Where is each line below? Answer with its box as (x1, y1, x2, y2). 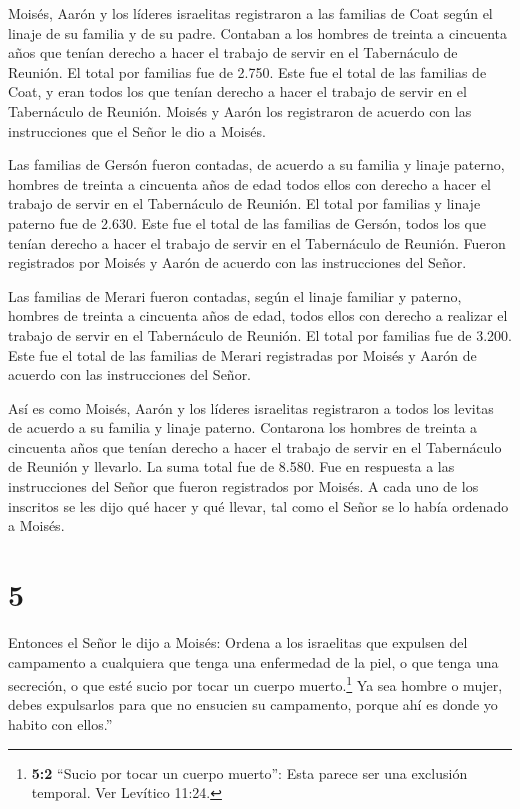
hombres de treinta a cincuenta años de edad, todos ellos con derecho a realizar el (8, 305, 508, 326)
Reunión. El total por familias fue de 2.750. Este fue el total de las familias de (8, 61, 487, 82)
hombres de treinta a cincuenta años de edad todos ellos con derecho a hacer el (8, 173, 492, 194)
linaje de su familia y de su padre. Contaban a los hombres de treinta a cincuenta (8, 22, 507, 43)
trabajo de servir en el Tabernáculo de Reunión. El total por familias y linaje (8, 193, 481, 214)
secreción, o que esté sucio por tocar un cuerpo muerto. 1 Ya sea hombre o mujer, (8, 672, 503, 695)
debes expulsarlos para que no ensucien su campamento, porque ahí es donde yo (8, 694, 498, 715)
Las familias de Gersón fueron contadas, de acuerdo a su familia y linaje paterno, (8, 154, 505, 175)
